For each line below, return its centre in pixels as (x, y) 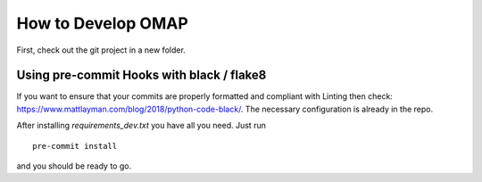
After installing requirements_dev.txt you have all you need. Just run (141, 126)
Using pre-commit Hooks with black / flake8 (141, 75)
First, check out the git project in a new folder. (101, 50)
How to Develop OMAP (103, 23)
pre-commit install (75, 146)
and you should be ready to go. (74, 166)
